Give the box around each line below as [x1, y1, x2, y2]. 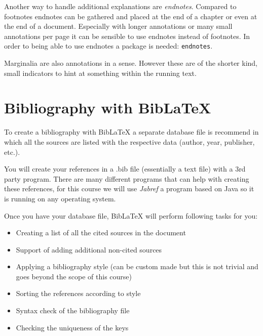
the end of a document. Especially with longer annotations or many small [4, 21, 233, 31]
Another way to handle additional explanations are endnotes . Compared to [4, 1, 237, 11]
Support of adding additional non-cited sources [16, 244, 162, 255]
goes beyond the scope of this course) [16, 271, 132, 281]
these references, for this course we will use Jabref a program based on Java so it [4, 183, 254, 194]
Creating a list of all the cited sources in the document [16, 227, 186, 238]
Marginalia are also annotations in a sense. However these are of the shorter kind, [4, 58, 258, 68]
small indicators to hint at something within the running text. [4, 67, 197, 78]
